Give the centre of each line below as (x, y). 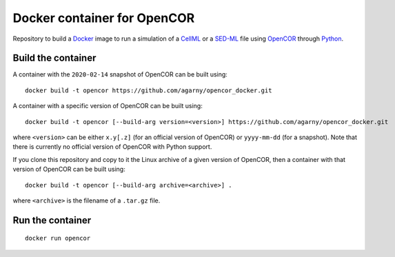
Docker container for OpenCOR (104, 18)
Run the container (52, 220)
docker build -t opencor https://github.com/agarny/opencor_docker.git (149, 90)
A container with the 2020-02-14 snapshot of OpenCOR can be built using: (120, 74)
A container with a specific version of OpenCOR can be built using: (108, 106)
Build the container (54, 58)
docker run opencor (58, 238)
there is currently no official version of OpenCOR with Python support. (112, 147)
